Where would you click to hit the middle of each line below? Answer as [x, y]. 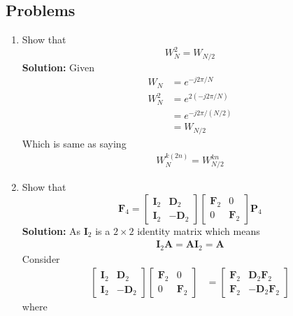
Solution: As [51, 230]
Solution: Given [58, 67]
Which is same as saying [74, 143]
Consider [41, 258]
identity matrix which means [199, 230]
